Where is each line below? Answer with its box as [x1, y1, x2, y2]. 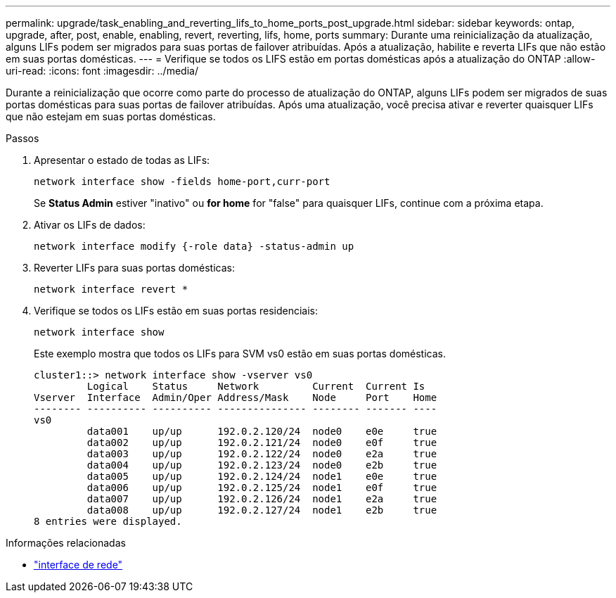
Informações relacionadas [6, 537, 126, 549]
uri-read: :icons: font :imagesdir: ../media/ [6, 65, 198, 77]
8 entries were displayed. [34, 516, 182, 527]
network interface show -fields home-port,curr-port [34, 176, 331, 187]
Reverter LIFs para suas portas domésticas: [34, 262, 235, 274]
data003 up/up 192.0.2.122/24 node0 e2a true [86, 448, 437, 459]
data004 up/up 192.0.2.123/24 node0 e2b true [86, 459, 437, 471]
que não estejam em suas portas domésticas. [6, 110, 216, 122]
